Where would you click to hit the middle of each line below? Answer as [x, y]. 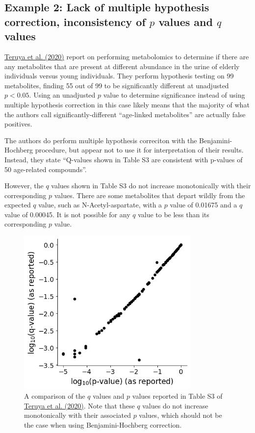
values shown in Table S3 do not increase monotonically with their [151, 186]
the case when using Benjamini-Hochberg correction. [103, 425]
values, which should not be [180, 415]
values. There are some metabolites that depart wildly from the [150, 195]
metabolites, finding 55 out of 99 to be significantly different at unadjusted [117, 85]
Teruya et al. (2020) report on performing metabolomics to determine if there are [127, 56]
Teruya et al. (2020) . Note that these [79, 405]
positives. [18, 124]
